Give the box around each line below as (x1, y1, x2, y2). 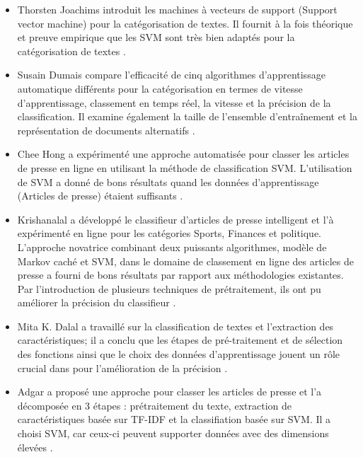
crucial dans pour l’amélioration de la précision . (17, 360, 228, 375)
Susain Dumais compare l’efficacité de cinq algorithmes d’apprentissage (17, 67, 325, 82)
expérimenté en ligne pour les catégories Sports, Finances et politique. (17, 226, 322, 241)
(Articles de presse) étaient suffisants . (17, 188, 183, 203)
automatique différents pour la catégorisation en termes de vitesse (17, 81, 303, 96)
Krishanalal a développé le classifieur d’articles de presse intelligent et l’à (17, 212, 334, 226)
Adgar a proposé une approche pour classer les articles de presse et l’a (17, 384, 322, 399)
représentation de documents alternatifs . (17, 122, 195, 137)
